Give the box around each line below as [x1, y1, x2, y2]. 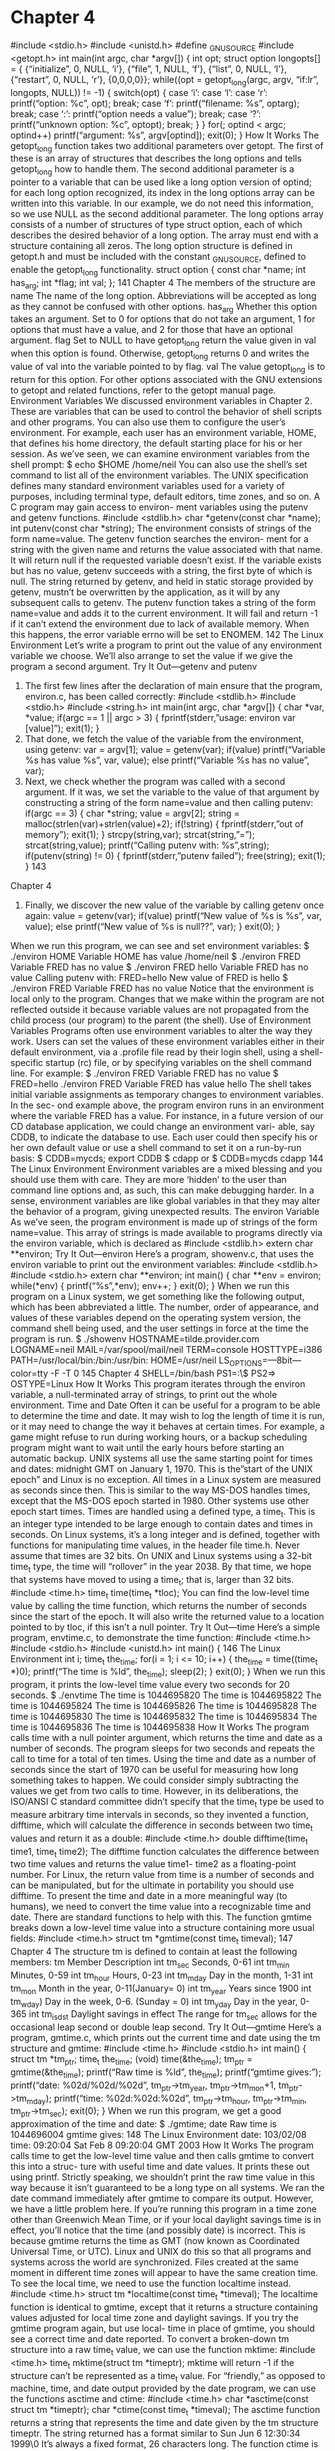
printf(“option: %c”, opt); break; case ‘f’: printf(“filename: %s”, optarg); [10, 97, 300, 109]
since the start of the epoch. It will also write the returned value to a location [10, 1610, 325, 1622]
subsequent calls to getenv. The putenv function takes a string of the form [10, 596, 317, 608]
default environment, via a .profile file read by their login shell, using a [10, 1046, 298, 1058]
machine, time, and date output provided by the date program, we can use [10, 2382, 317, 2395]
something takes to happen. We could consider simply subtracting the [10, 1774, 299, 1786]
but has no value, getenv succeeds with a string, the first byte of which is [10, 564, 313, 576]
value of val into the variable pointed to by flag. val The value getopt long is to [10, 360, 326, 375]
